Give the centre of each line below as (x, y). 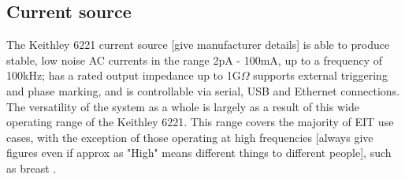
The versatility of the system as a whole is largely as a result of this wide (183, 106)
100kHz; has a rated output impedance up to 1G (124, 75)
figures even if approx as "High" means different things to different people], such (199, 153)
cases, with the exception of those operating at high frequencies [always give (190, 137)
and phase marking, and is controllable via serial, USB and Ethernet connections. (203, 90)
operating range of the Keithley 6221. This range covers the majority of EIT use (200, 122)
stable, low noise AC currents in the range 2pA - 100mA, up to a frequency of (195, 60)
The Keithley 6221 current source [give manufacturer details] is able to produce (198, 45)
